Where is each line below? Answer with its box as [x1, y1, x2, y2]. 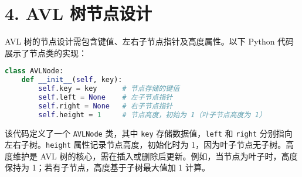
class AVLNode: [5, 67, 64, 76]
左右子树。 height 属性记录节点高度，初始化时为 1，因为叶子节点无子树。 [5, 138, 286, 151]
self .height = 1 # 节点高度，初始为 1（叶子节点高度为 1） [38, 110, 266, 119]
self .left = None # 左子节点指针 [38, 93, 173, 101]
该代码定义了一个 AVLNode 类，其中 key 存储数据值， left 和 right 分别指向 [5, 127, 293, 139]
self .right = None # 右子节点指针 [38, 101, 173, 110]
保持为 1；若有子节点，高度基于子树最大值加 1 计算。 [5, 161, 210, 173]
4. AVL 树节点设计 [5, 1, 152, 25]
